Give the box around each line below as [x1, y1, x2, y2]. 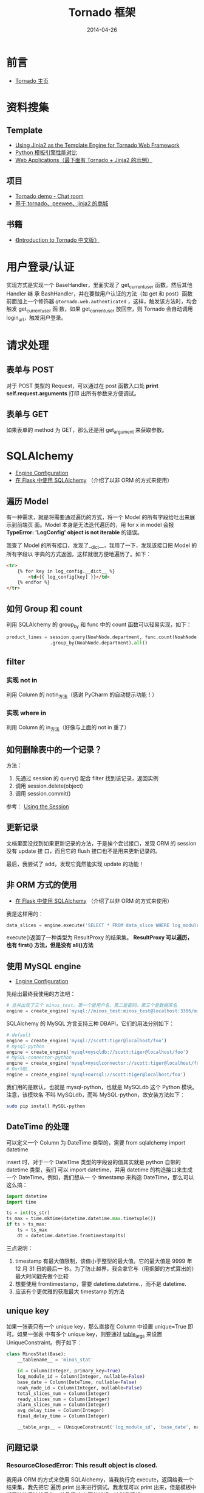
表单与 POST [6, 365, 55, 375]
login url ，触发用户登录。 [6, 314, 67, 323]
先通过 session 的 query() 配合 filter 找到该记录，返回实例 [15, 774, 159, 782]
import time [6, 1199, 36, 1205]
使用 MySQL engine [6, 961, 81, 972]
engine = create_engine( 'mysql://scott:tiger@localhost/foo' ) [6, 1037, 167, 1043]
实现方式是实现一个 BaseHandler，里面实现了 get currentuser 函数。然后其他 [6, 281, 192, 290]
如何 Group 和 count [6, 604, 83, 614]
